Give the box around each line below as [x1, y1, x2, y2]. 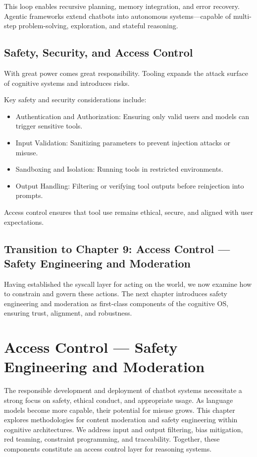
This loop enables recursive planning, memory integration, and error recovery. [4, 1, 240, 11]
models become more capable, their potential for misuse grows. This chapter [4, 404, 235, 415]
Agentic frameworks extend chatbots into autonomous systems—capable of [4, 10, 231, 21]
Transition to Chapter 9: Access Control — [4, 241, 230, 256]
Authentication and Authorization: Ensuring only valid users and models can [15, 111, 250, 121]
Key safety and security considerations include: [4, 94, 147, 105]
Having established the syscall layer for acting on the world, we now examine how [4, 278, 252, 289]
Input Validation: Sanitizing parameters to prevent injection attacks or [15, 137, 230, 147]
